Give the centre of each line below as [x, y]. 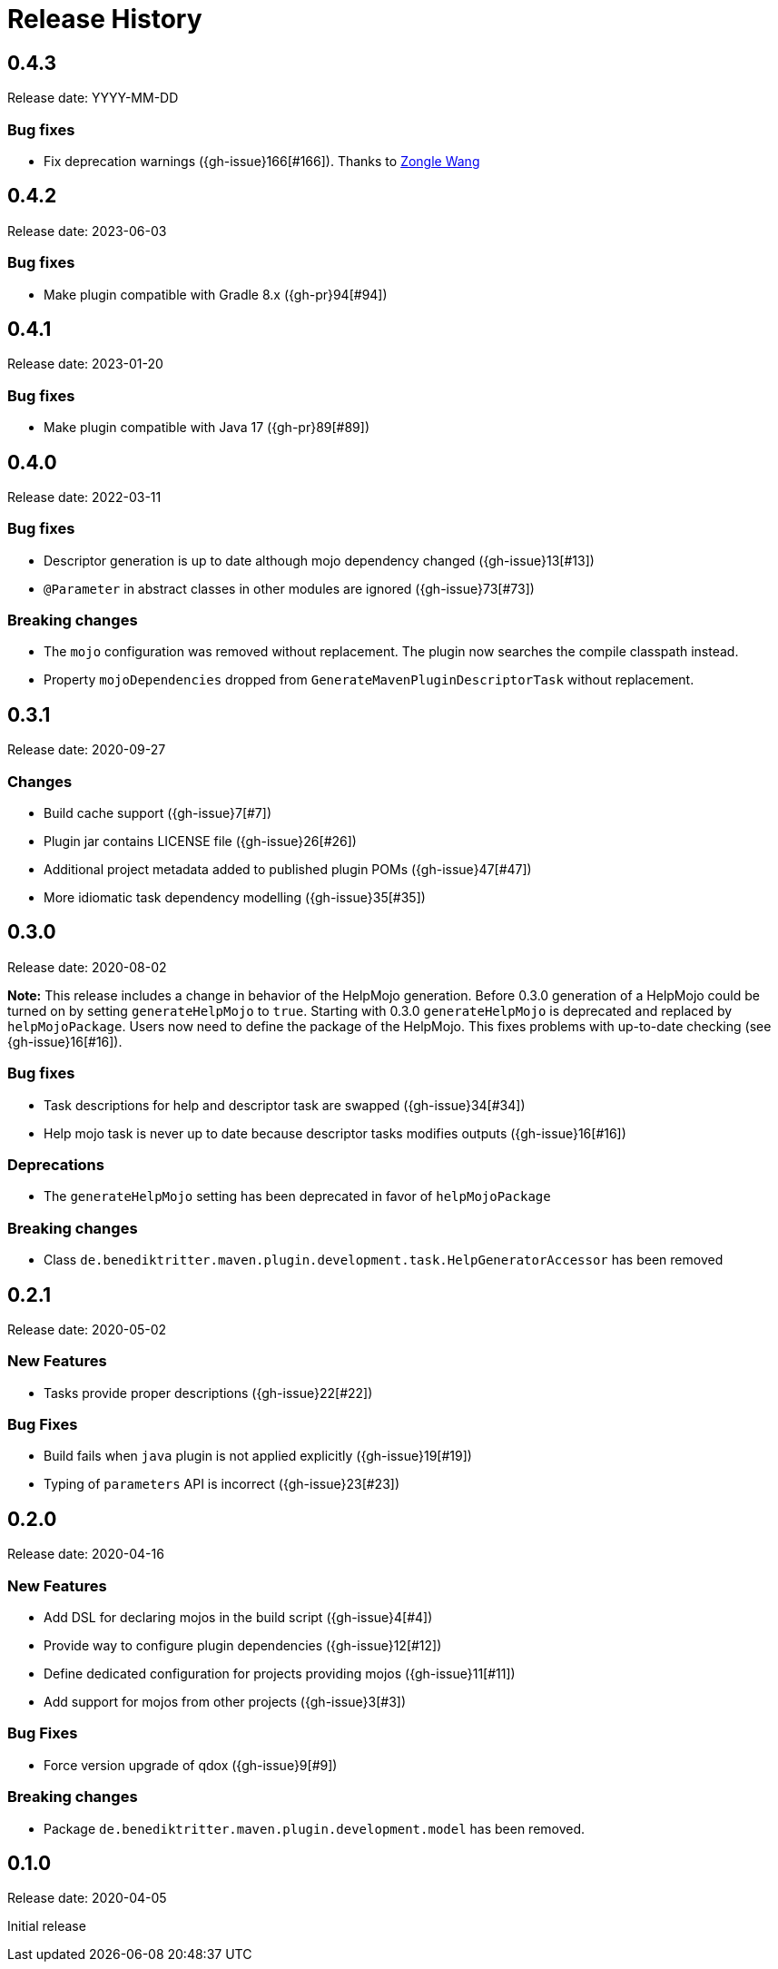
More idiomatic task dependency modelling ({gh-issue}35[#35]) [235, 898]
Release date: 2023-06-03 [87, 231]
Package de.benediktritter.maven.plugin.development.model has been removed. [315, 1828]
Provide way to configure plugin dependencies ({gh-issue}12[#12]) [243, 1646]
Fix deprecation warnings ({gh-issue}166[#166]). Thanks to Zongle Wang [262, 161]
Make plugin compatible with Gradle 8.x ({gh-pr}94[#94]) [216, 294]
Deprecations [56, 1165]
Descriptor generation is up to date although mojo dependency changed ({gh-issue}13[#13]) [319, 560]
